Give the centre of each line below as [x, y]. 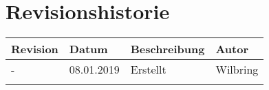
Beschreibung [168, 49]
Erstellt [148, 70]
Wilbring [237, 70]
